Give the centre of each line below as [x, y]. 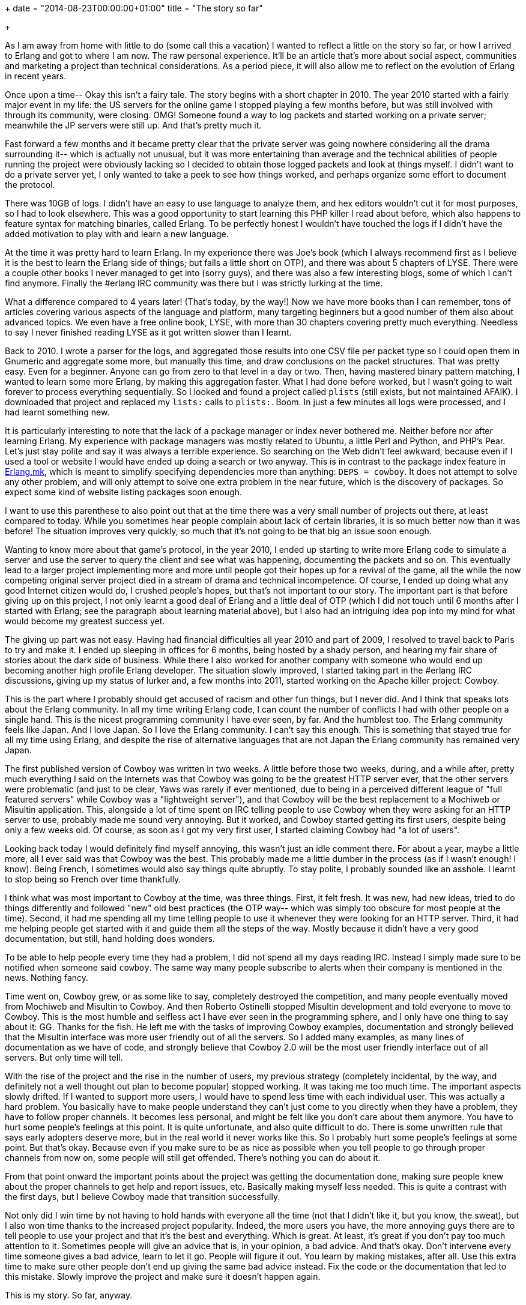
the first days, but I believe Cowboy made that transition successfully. [143, 1197]
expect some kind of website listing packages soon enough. [124, 492]
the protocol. [30, 185]
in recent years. [36, 76]
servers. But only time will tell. [64, 1057]
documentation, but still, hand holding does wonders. [110, 939]
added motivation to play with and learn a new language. [117, 234]
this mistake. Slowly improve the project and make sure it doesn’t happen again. [163, 1276]
